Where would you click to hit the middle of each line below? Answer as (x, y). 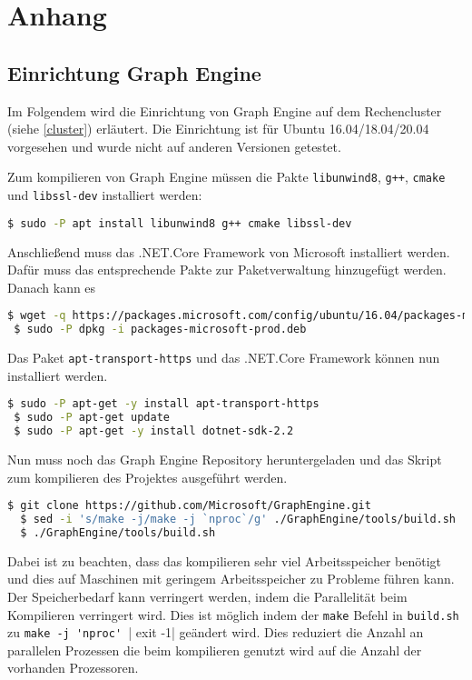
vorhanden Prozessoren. (73, 668)
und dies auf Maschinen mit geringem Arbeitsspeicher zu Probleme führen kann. (231, 579)
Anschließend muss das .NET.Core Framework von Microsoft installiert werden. (229, 251)
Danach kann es (52, 287)
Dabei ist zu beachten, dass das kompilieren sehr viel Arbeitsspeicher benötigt (225, 560)
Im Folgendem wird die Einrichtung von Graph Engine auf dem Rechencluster (225, 110)
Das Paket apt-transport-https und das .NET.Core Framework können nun (224, 358)
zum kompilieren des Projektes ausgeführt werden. (147, 477)
